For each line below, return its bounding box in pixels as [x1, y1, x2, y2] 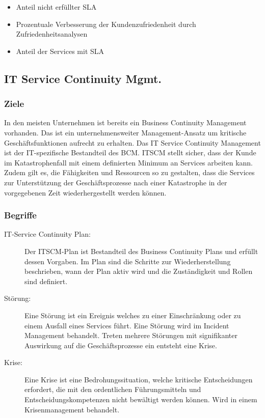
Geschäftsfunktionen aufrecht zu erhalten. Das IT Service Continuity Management [4, 137, 261, 148]
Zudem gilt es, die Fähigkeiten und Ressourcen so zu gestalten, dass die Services [4, 167, 255, 178]
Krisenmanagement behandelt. [24, 404, 120, 414]
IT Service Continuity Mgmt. [4, 70, 162, 86]
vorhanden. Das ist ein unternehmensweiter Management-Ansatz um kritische [4, 127, 247, 137]
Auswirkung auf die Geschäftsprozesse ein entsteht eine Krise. [24, 340, 217, 350]
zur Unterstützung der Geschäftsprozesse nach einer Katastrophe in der [4, 177, 227, 187]
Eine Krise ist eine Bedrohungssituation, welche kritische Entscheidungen [24, 374, 253, 384]
